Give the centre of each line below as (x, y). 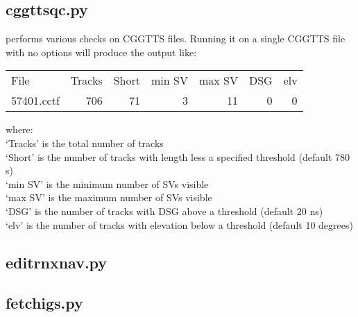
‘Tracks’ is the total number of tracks (85, 143)
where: (19, 129)
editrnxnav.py (57, 262)
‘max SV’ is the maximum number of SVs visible (109, 197)
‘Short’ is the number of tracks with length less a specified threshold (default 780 (178, 156)
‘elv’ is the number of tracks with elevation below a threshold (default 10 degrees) (179, 224)
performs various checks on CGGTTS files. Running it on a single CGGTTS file (176, 38)
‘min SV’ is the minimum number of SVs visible (107, 183)
